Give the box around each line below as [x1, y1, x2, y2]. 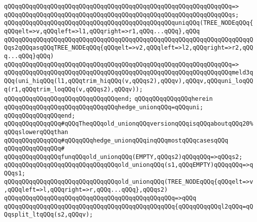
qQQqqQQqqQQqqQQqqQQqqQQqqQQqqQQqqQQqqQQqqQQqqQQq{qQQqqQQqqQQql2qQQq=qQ [4, 203, 254, 210]
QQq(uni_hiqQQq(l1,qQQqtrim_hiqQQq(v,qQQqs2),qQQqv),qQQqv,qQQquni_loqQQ [4, 77, 254, 84]
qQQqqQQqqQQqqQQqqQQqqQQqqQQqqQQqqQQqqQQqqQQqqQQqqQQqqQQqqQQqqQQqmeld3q [4, 69, 254, 76]
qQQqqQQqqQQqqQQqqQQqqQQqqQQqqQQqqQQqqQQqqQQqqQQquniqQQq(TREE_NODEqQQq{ [4, 19, 254, 27]
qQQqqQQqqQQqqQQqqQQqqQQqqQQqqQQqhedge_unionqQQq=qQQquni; [4, 103, 203, 111]
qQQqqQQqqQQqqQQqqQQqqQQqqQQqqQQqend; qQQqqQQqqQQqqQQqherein [4, 95, 213, 103]
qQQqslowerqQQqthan [4, 128, 68, 136]
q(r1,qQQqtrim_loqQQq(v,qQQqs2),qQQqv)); [4, 85, 143, 93]
